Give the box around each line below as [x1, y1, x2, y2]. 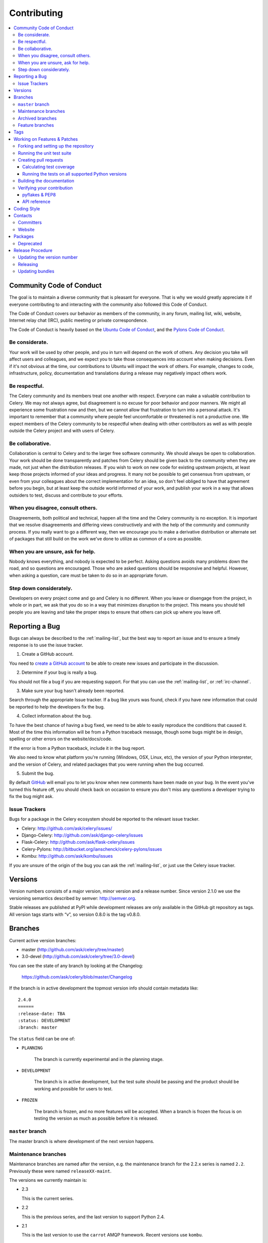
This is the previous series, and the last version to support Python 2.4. [21, 1214, 165, 1220]
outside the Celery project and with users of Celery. [9, 428, 115, 434]
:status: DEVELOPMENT [18, 1018, 70, 1024]
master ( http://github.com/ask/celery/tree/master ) [21, 946, 124, 952]
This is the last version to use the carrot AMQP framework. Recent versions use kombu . [21, 1232, 203, 1238]
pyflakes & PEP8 [22, 191, 56, 197]
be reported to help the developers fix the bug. [9, 704, 105, 710]
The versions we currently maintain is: [9, 1177, 87, 1183]
